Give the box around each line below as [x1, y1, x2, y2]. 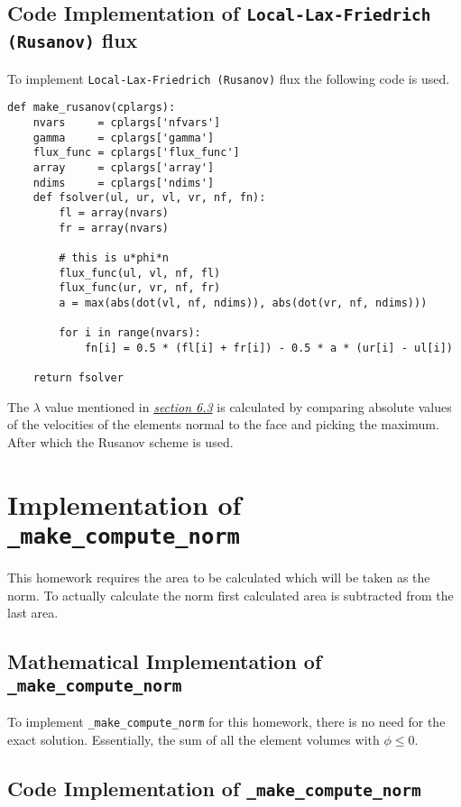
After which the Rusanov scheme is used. [7, 433, 234, 452]
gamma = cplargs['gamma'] [32, 131, 215, 144]
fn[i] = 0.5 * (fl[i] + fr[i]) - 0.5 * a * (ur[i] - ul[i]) [84, 341, 453, 354]
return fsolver [32, 371, 124, 385]
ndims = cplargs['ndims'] [32, 176, 215, 189]
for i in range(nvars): [59, 326, 201, 340]
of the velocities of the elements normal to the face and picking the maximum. [7, 415, 439, 434]
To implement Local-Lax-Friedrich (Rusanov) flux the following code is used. [7, 69, 450, 87]
